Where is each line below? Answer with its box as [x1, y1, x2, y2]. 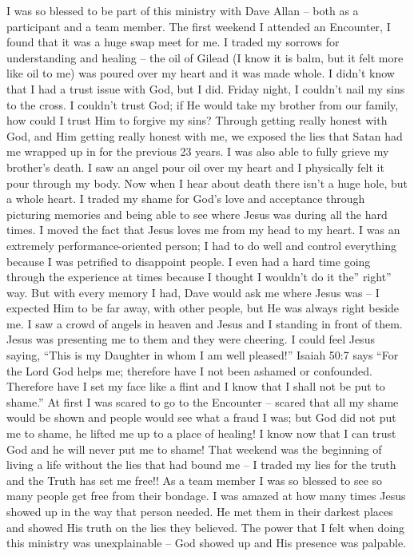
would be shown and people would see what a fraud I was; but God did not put [6, 409, 396, 426]
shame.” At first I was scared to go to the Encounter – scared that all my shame [6, 393, 399, 410]
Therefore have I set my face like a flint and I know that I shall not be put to [6, 378, 385, 395]
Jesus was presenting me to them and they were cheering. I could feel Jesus [6, 331, 375, 347]
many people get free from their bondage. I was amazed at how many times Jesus [6, 487, 406, 504]
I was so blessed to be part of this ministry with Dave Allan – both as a [6, 2, 359, 18]
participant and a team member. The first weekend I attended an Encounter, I [6, 18, 391, 34]
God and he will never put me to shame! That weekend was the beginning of [6, 440, 382, 457]
